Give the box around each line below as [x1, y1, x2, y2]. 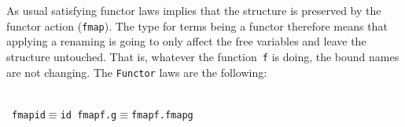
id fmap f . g [60, 109, 117, 121]
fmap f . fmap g [131, 109, 193, 121]
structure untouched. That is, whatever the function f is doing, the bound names [6, 48, 399, 64]
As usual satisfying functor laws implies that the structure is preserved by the [6, 2, 381, 18]
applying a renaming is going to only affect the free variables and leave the [6, 33, 366, 49]
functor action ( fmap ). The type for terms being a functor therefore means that [6, 17, 388, 34]
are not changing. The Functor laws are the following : [6, 63, 267, 80]
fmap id [12, 109, 46, 121]
